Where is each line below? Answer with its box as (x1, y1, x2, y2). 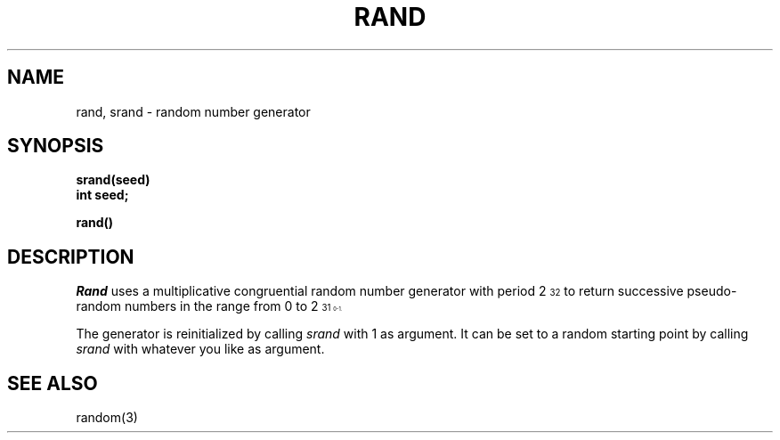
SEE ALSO (7, 371, 98, 395)
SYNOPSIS (7, 134, 104, 158)
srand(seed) (76, 172, 150, 188)
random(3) (76, 410, 138, 426)
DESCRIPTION (7, 245, 134, 268)
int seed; (76, 187, 129, 203)
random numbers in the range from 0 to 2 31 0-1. (76, 298, 343, 314)
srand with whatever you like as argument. (76, 341, 325, 357)
